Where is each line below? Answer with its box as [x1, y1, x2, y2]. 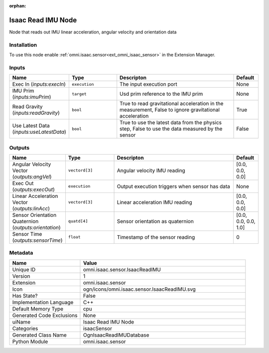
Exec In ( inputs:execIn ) [12, 81, 66, 88]
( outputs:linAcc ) [12, 205, 50, 212]
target [71, 91, 87, 97]
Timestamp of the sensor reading [117, 233, 195, 240]
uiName [12, 318, 31, 325]
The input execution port [120, 81, 178, 88]
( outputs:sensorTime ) [12, 237, 63, 244]
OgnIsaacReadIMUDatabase [83, 332, 149, 339]
